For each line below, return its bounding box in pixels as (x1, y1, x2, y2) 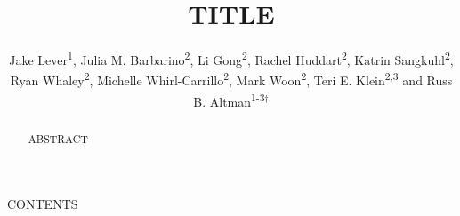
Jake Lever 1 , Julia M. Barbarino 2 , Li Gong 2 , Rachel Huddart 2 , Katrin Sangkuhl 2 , (9, 48, 454, 68)
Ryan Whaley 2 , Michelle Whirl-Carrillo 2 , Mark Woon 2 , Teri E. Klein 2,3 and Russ (10, 68, 453, 90)
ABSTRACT (28, 131, 88, 146)
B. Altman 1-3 (193, 89, 265, 110)
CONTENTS (7, 195, 78, 213)
